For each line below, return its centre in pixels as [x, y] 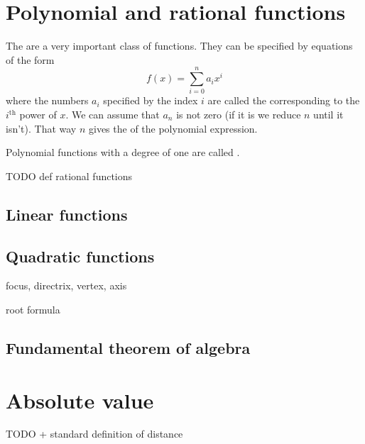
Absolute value [80, 400]
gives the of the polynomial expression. [173, 128]
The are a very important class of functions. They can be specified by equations [179, 46]
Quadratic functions [80, 256]
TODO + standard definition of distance [94, 434]
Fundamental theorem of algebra [128, 347]
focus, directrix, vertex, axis [66, 285]
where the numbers [47, 100]
